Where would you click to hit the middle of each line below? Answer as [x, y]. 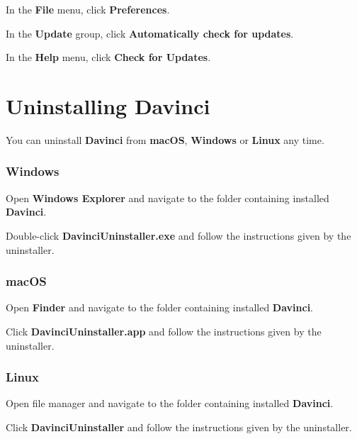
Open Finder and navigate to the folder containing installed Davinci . [160, 307]
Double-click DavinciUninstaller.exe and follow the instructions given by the [178, 235]
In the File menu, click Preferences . [88, 9]
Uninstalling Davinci [108, 105]
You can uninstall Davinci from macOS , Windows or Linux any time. [165, 139]
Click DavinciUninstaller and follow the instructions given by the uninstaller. [179, 427]
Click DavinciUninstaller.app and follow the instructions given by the [164, 331]
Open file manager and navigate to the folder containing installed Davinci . [170, 403]
